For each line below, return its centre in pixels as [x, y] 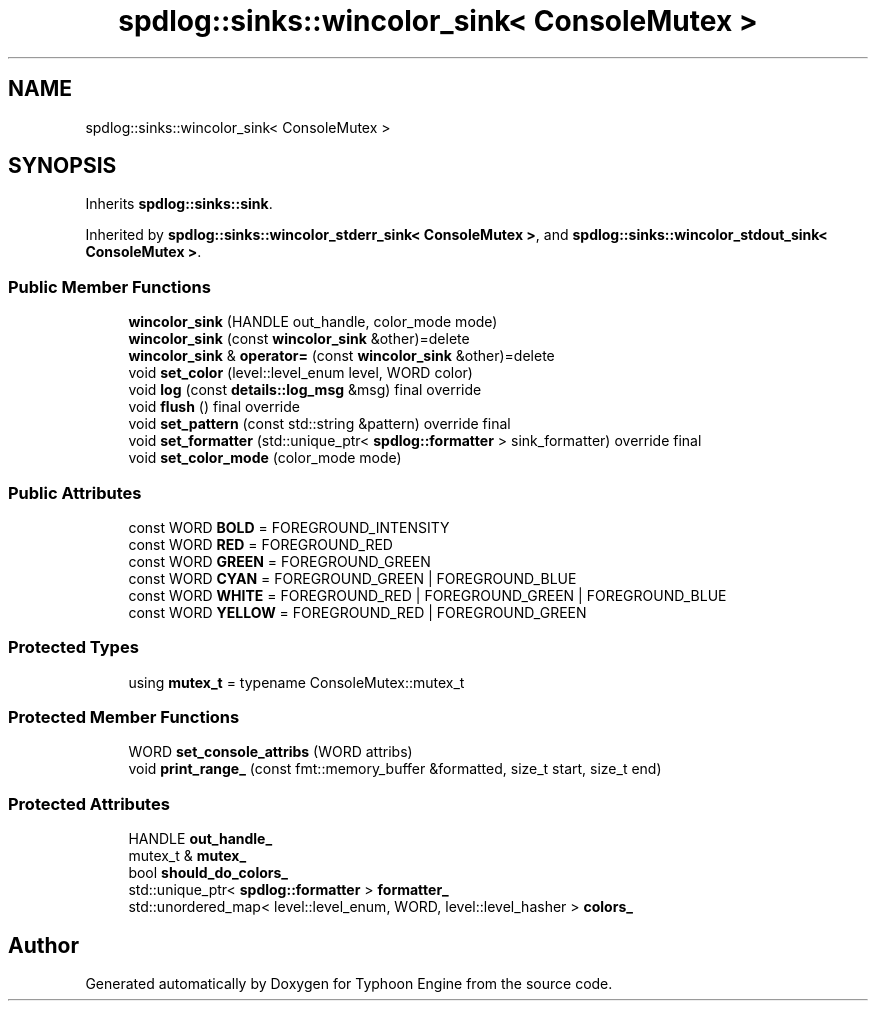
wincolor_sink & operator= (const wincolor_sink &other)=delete [341, 356]
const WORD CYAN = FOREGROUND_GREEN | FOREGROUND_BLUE [352, 578]
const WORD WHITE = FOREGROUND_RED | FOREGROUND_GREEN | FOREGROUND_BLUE [427, 595]
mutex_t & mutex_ [187, 856]
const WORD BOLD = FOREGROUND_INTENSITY [289, 527]
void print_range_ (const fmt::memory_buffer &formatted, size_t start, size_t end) [395, 769]
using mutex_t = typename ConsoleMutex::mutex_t [296, 682]
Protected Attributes [89, 803]
